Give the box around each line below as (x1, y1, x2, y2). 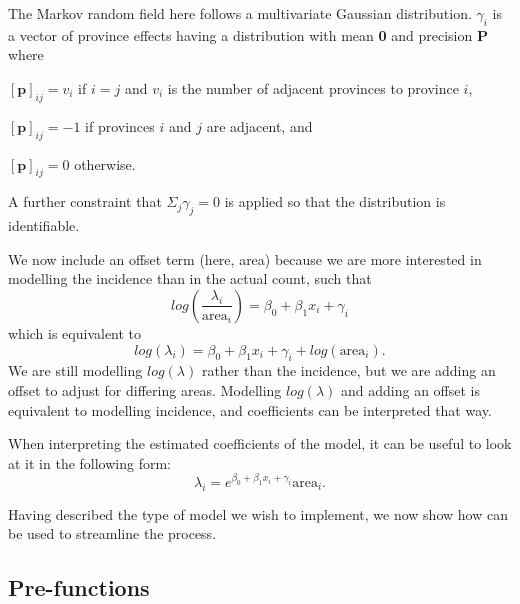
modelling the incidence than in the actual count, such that (8, 268, 372, 289)
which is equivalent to (8, 322, 142, 343)
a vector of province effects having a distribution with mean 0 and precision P (8, 24, 488, 45)
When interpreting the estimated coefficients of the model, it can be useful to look (8, 433, 512, 454)
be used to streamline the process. (8, 523, 217, 544)
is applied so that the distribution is (224, 191, 446, 212)
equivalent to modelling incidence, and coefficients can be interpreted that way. (8, 399, 492, 420)
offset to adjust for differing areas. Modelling (8, 379, 282, 400)
